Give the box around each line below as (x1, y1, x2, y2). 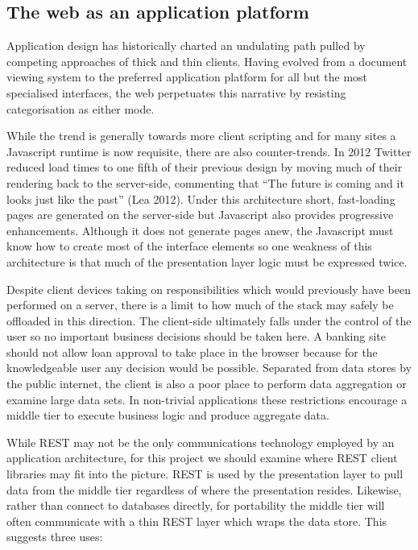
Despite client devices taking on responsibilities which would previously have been (6, 280, 412, 297)
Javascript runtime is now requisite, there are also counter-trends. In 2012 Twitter (6, 143, 412, 159)
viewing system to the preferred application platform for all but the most (6, 68, 368, 85)
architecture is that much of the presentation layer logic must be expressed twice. (6, 253, 408, 270)
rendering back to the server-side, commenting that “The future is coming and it (6, 174, 404, 191)
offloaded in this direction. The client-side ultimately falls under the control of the (6, 312, 412, 329)
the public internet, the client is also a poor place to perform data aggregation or (6, 375, 407, 392)
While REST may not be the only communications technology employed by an (6, 433, 395, 450)
